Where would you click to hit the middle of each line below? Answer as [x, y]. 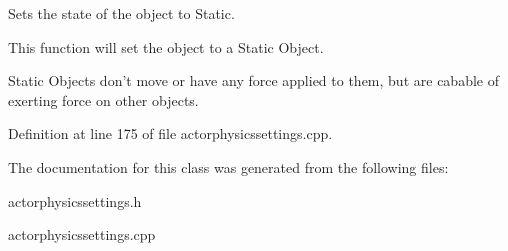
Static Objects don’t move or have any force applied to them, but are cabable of [253, 80]
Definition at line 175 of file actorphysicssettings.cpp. [170, 133]
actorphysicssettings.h [75, 200]
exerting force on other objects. [103, 99]
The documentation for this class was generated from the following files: [228, 166]
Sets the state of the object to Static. [121, 13]
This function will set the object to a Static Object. [166, 46]
